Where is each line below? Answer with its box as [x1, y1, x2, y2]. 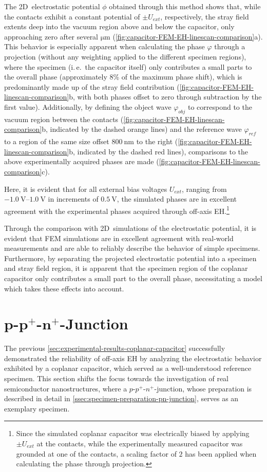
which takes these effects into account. [4, 283, 124, 293]
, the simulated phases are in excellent [117, 193, 237, 204]
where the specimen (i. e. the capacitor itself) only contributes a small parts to [4, 61, 252, 72]
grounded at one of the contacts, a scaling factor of [16, 448, 177, 459]
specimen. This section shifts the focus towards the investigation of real [4, 373, 228, 383]
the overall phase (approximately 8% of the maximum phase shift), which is [4, 71, 242, 82]
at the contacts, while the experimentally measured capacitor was [36, 438, 243, 448]
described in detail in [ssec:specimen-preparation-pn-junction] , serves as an [4, 393, 239, 404]
